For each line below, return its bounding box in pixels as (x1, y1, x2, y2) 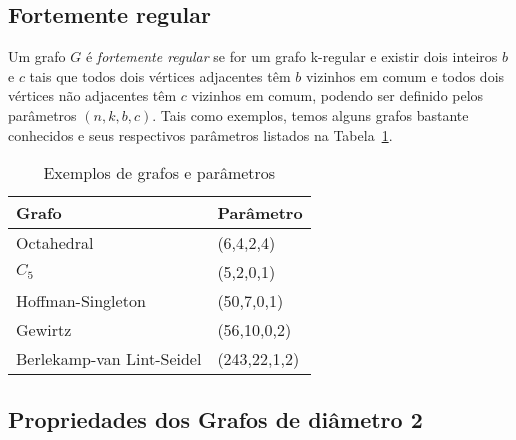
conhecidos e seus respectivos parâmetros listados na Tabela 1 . (8, 124, 393, 145)
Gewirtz (16, 318, 72, 342)
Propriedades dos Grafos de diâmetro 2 (8, 403, 423, 434)
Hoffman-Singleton (16, 289, 146, 313)
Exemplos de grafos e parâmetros (43, 161, 276, 185)
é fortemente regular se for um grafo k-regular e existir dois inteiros (85, 46, 498, 67)
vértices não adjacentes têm (8, 85, 177, 106)
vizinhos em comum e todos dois (305, 65, 505, 86)
